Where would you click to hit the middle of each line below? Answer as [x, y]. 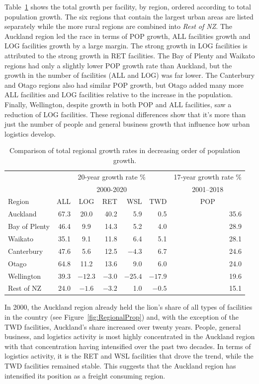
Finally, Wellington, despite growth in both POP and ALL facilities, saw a [118, 104]
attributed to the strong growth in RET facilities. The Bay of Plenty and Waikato [130, 55]
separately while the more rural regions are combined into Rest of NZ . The [118, 26]
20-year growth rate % [112, 176]
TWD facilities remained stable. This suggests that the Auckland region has [120, 366]
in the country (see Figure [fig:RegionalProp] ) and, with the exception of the [122, 317]
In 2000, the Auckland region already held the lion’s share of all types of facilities [129, 307]
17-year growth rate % [208, 176]
